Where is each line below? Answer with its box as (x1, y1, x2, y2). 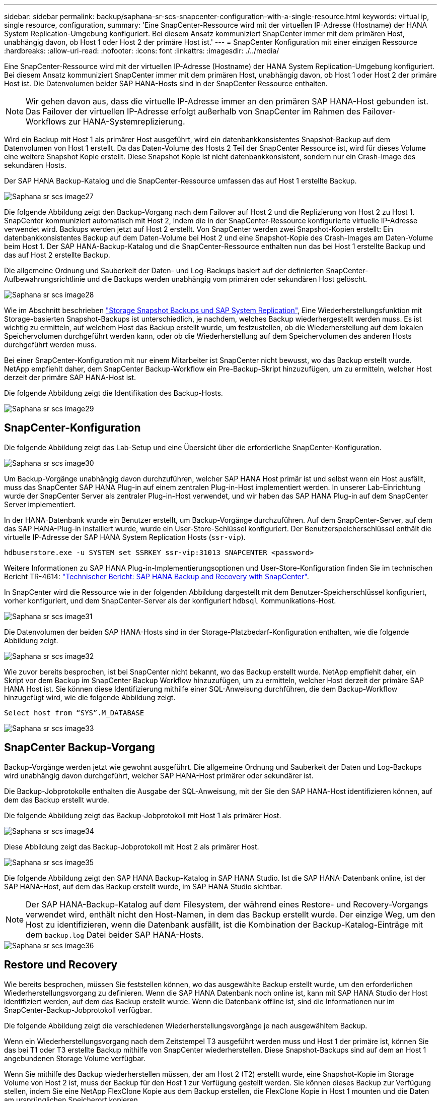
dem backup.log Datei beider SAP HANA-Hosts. (26, 929, 204, 940)
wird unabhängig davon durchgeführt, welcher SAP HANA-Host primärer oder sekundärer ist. (4, 771, 314, 780)
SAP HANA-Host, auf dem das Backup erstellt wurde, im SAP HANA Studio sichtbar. (4, 882, 282, 891)
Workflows (26, 116, 66, 127)
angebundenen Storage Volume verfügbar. (4, 1054, 145, 1063)
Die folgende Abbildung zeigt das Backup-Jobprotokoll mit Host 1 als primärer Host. (4, 811, 281, 820)
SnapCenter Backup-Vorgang (4, 741, 155, 754)
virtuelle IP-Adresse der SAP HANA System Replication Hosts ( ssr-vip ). (4, 532, 246, 541)
